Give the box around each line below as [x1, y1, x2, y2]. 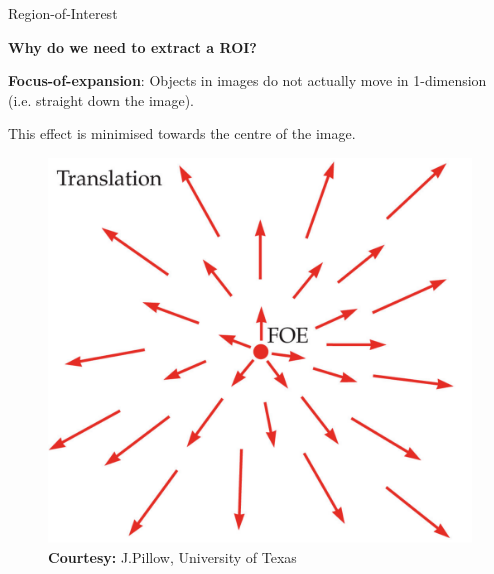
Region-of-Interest [8, 3, 118, 23]
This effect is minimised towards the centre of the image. [8, 123, 356, 144]
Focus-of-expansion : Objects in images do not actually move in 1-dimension [8, 70, 487, 91]
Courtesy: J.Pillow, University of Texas [48, 546, 297, 567]
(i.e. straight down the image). [8, 89, 195, 110]
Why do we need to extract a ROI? [8, 36, 257, 57]
